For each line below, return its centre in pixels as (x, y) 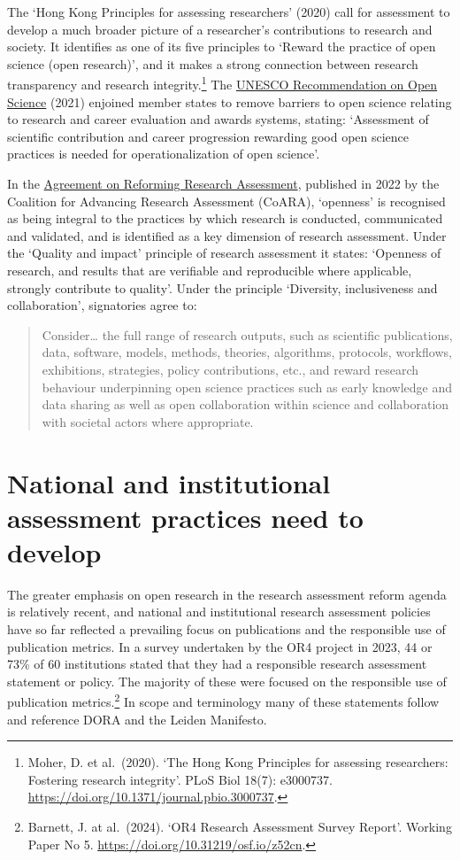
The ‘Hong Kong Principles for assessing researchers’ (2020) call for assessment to (229, 12)
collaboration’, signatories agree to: (102, 305)
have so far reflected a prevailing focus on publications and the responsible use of (226, 629)
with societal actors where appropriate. (148, 421)
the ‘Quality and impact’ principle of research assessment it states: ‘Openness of (224, 253)
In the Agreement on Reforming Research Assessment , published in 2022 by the (223, 183)
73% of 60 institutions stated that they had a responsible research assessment (217, 664)
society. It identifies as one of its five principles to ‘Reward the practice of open (222, 46)
